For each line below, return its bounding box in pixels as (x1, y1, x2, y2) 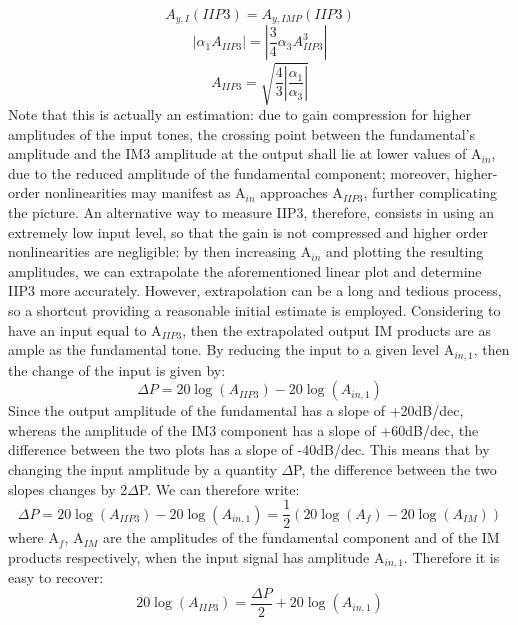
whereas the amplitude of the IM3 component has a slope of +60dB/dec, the (8, 419, 479, 440)
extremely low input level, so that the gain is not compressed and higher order (8, 221, 488, 242)
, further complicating (363, 182, 497, 203)
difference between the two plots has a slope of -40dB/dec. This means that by (8, 439, 490, 460)
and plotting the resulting (325, 241, 484, 262)
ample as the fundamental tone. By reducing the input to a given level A (8, 339, 455, 360)
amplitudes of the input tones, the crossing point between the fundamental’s (8, 123, 476, 144)
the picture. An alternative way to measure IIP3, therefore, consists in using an (8, 201, 495, 222)
